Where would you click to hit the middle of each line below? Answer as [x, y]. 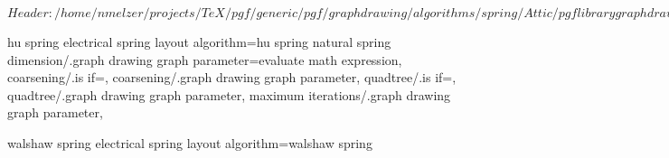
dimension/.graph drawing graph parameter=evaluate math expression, [205, 59]
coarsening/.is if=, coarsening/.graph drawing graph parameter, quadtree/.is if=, [232, 77]
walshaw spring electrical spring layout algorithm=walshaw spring [190, 142]
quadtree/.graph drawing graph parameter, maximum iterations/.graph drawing [229, 94]
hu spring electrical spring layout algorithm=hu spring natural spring [199, 42]
